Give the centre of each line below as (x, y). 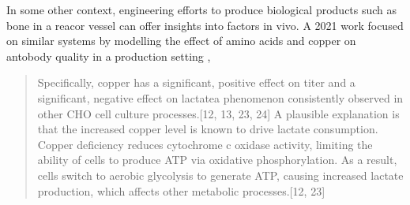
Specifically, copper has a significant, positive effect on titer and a (196, 82)
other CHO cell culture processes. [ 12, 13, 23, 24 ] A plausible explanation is (218, 113)
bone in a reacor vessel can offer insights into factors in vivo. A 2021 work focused (205, 25)
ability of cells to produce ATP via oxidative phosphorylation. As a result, (217, 160)
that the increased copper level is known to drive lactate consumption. (208, 129)
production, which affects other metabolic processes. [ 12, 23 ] (181, 190)
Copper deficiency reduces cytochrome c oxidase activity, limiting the (205, 144)
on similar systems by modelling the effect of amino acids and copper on (181, 41)
